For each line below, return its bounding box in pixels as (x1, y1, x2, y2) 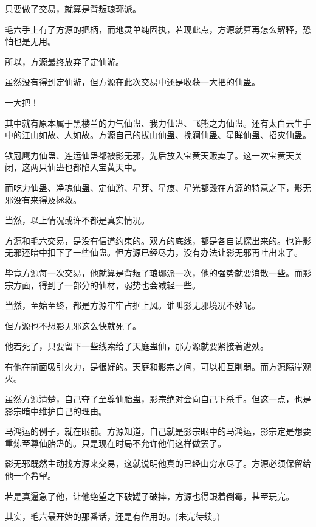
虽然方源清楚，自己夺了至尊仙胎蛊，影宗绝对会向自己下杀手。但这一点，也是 (5, 393, 311, 405)
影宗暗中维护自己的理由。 (5, 404, 107, 417)
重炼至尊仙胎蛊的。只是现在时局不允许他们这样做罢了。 (5, 436, 226, 449)
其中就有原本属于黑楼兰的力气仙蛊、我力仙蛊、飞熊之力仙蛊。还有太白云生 (5, 116, 303, 129)
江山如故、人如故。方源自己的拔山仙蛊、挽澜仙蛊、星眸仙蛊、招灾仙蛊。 (21, 128, 311, 141)
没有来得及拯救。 (13, 193, 81, 206)
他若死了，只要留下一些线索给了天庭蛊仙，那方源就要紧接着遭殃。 (5, 340, 269, 352)
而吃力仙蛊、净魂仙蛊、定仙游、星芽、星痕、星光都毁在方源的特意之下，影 (5, 181, 303, 194)
